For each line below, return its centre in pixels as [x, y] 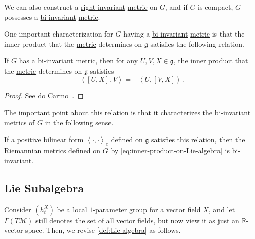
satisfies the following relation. [197, 43]
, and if [176, 7]
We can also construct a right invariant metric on [81, 7]
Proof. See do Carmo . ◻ [44, 95]
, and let [222, 209]
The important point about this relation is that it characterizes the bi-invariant [128, 112]
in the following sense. [79, 122]
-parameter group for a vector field [147, 209]
